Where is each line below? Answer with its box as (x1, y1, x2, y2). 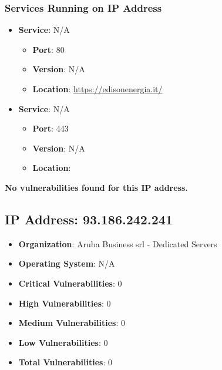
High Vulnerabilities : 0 (18, 297, 111, 309)
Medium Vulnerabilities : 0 (18, 317, 125, 329)
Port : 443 (32, 122, 69, 134)
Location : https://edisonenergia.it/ (32, 83, 163, 95)
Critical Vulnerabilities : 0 (18, 277, 122, 289)
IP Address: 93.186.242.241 (5, 210, 173, 228)
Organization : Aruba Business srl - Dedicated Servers (18, 237, 217, 250)
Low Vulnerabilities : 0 (18, 336, 108, 348)
